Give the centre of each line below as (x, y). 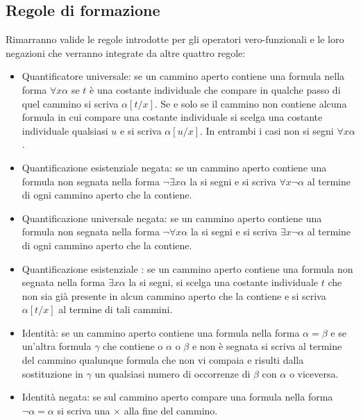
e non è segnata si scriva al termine (267, 346)
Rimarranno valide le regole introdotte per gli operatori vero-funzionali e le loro (175, 39)
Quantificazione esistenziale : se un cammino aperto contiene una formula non (187, 268)
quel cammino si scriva (70, 103)
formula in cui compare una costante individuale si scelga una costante (172, 117)
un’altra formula (57, 346)
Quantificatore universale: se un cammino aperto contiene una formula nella (183, 76)
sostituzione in (52, 373)
